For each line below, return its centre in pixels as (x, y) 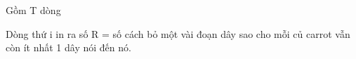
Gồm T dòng (33, 10)
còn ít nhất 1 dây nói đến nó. (68, 47)
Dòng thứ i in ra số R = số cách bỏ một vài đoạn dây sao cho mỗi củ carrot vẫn (178, 33)
